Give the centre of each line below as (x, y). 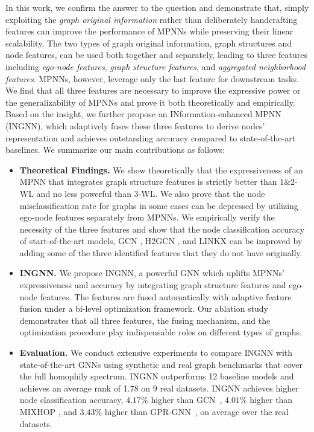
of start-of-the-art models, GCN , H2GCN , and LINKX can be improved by (161, 241)
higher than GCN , (187, 400)
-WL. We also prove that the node (202, 193)
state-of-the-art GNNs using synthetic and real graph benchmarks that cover (161, 364)
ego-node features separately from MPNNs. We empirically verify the (147, 217)
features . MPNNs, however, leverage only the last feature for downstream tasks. (152, 78)
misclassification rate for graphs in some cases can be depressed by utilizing (159, 205)
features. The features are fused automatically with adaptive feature (166, 296)
